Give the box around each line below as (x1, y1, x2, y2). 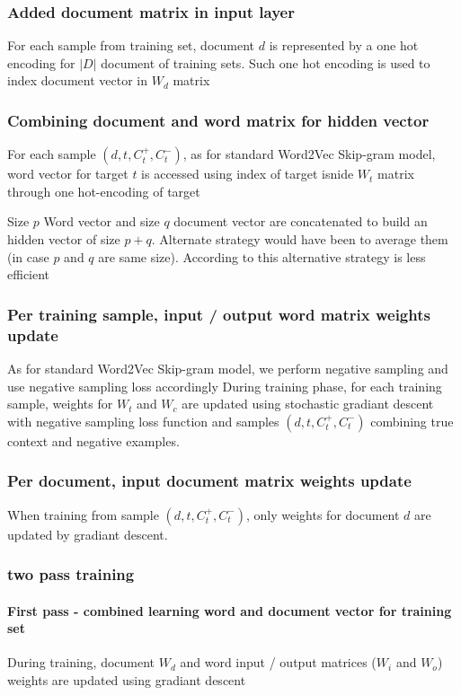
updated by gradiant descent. (7, 524, 168, 543)
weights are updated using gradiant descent (7, 670, 246, 689)
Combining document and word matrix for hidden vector (7, 109, 430, 131)
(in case (7, 247, 49, 266)
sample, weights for (7, 394, 113, 413)
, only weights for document (245, 505, 400, 523)
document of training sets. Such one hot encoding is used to (101, 53, 430, 72)
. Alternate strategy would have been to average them (151, 230, 448, 248)
